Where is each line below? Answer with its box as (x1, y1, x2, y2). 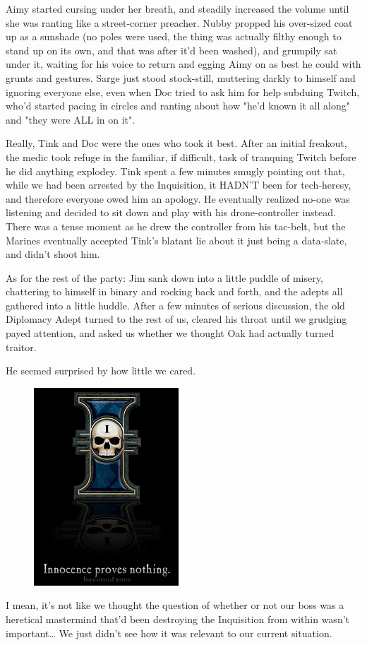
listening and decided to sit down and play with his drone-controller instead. (6, 205, 336, 220)
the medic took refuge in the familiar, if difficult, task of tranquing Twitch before (6, 149, 356, 164)
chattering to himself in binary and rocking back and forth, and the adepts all (6, 284, 343, 299)
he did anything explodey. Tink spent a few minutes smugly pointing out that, (6, 163, 345, 178)
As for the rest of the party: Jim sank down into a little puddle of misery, (6, 270, 323, 285)
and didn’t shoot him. (6, 247, 100, 261)
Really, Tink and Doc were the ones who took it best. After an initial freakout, (6, 136, 347, 150)
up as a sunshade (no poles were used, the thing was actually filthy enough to (6, 29, 342, 44)
